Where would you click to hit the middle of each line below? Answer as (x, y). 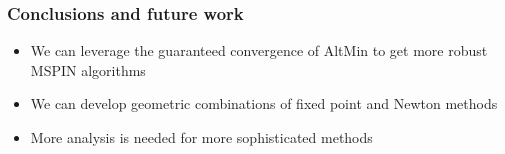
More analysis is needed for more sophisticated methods (201, 137)
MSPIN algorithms (88, 69)
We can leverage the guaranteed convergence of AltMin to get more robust (259, 50)
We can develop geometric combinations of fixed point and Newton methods (264, 103)
